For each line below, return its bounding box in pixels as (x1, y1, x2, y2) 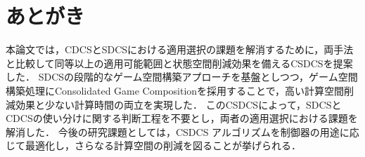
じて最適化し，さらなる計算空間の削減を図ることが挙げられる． (6, 138, 301, 153)
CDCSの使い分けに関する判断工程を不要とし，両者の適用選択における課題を (6, 111, 358, 125)
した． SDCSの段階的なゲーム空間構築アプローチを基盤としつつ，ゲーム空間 (6, 69, 358, 84)
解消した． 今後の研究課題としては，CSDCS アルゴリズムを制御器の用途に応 (6, 124, 359, 139)
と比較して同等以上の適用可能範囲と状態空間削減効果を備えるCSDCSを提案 (6, 55, 353, 70)
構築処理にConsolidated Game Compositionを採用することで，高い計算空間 (6, 83, 345, 97)
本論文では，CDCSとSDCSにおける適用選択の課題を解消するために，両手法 (6, 42, 354, 57)
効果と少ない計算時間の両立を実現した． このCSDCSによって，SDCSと (15, 97, 342, 111)
